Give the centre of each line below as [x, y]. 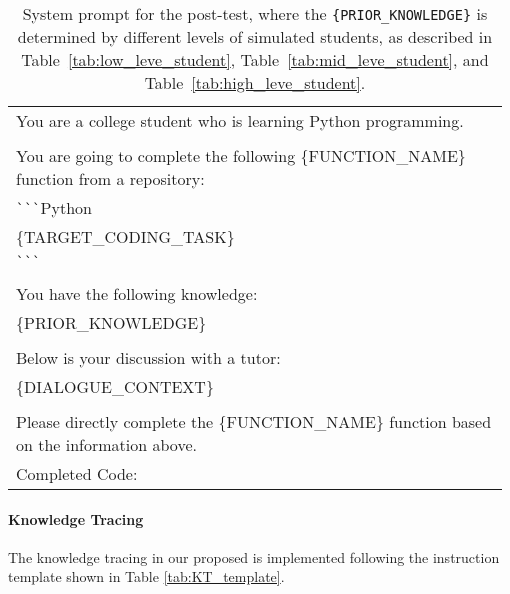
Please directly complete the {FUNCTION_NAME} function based [254, 421]
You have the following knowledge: [137, 293]
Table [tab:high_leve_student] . [255, 82]
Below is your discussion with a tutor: [148, 357]
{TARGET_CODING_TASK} [125, 236]
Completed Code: [77, 473]
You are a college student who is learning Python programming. [240, 120]
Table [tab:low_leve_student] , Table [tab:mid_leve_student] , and [255, 59]
